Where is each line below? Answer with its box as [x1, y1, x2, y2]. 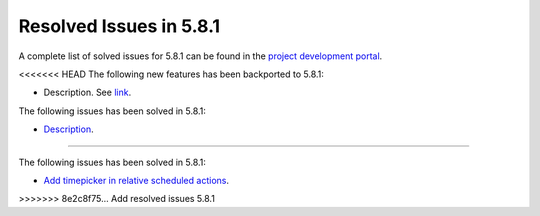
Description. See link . [43, 86, 132, 99]
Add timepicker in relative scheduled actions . [43, 174, 230, 186]
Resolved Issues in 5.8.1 [18, 15, 220, 37]
